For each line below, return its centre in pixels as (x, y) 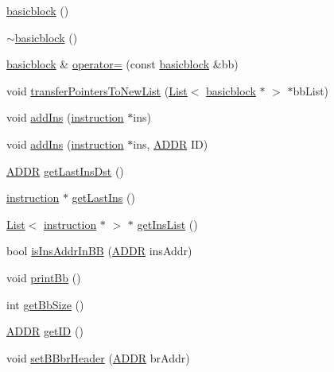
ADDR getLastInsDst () (65, 170)
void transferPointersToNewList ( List (97, 90)
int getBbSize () (45, 304)
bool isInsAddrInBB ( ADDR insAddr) (99, 251)
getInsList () (167, 224)
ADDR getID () (45, 331)
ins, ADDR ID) (171, 143)
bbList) (311, 90)
